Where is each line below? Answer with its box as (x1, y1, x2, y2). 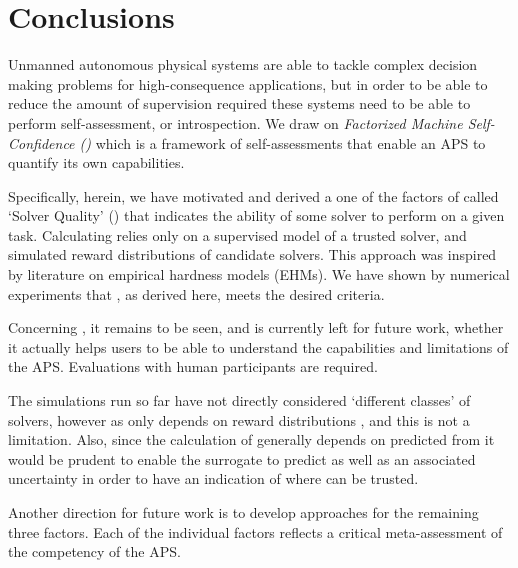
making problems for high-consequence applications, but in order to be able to (8, 73, 488, 94)
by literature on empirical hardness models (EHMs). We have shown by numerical (8, 264, 510, 285)
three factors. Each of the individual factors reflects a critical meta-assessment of (8, 521, 503, 542)
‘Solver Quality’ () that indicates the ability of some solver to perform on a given (8, 205, 505, 226)
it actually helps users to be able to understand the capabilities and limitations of (8, 336, 509, 357)
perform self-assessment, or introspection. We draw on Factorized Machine (8, 112, 463, 133)
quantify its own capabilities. (8, 152, 185, 173)
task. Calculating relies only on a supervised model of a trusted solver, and (8, 224, 467, 245)
